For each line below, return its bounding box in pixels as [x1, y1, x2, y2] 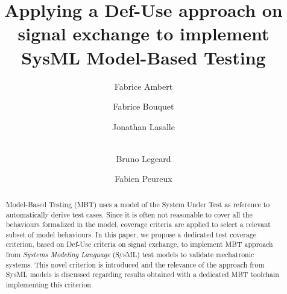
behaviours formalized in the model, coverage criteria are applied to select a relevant [5, 219, 271, 230]
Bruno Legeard [116, 152, 171, 164]
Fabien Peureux [115, 172, 172, 185]
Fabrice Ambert [114, 80, 173, 92]
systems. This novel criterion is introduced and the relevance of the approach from [5, 259, 265, 269]
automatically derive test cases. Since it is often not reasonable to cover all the [5, 209, 253, 219]
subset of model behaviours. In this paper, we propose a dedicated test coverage [5, 229, 257, 239]
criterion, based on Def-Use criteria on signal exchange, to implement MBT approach [5, 239, 273, 249]
